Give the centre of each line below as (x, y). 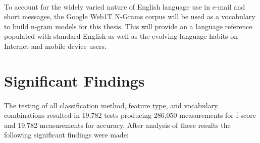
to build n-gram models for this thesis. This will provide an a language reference (128, 26)
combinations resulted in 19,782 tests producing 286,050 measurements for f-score (130, 115)
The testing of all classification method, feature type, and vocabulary (111, 105)
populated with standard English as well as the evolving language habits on (121, 36)
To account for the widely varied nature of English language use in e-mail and (125, 6)
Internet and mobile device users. (55, 46)
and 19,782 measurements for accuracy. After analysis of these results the (117, 125)
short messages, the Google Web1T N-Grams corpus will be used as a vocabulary (130, 16)
